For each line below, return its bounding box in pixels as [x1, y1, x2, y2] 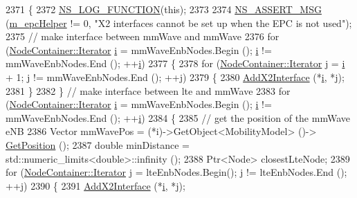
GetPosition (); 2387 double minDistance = [6, 137, 190, 152]
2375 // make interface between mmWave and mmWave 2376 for [6, 29, 280, 44]
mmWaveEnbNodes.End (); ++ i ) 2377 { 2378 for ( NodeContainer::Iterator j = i [6, 56, 345, 71]
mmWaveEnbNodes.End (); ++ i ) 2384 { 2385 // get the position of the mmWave [6, 110, 350, 125]
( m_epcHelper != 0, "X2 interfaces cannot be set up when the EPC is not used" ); [6, 15, 352, 30]
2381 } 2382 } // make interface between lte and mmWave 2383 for [6, 83, 291, 98]
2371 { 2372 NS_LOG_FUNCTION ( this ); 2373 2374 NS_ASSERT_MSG [6, 2, 322, 16]
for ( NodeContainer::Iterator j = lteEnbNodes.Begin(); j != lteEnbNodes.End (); [6, 165, 347, 179]
